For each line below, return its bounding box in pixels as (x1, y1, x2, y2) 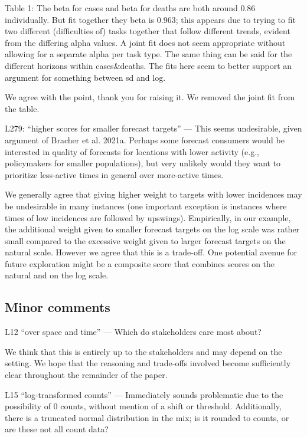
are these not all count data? (5, 423, 109, 435)
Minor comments (5, 298, 110, 316)
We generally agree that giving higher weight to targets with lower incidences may (5, 188, 302, 201)
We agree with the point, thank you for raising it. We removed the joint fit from (5, 91, 295, 103)
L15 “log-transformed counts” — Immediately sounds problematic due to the (5, 388, 283, 400)
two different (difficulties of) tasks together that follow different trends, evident (5, 25, 290, 37)
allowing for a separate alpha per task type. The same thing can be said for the (5, 48, 292, 60)
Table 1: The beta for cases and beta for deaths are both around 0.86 (5, 2, 256, 14)
